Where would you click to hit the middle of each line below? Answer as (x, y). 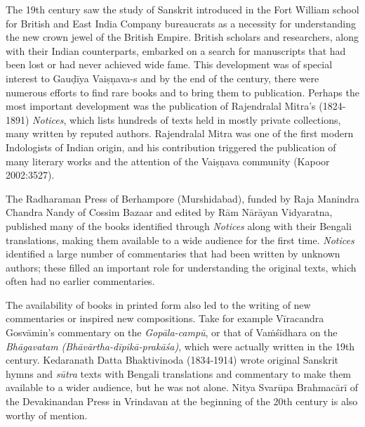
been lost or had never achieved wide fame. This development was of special (169, 64)
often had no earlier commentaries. (80, 281)
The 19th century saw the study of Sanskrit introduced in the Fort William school (182, 9)
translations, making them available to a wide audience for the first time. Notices (180, 240)
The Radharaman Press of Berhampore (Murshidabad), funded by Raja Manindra (182, 198)
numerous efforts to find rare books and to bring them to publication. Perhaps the (182, 92)
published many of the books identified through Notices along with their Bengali (179, 225)
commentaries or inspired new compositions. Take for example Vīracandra (165, 318)
